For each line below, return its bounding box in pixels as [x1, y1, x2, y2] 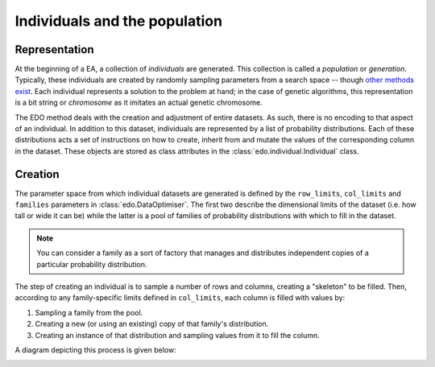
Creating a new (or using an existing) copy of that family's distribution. [35, 319, 269, 329]
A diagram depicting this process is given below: [14, 345, 176, 354]
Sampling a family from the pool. [35, 307, 143, 317]
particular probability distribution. [36, 259, 147, 269]
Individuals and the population [14, 12, 223, 30]
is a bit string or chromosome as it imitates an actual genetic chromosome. [14, 97, 263, 108]
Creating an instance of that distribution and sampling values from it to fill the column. [35, 330, 320, 340]
